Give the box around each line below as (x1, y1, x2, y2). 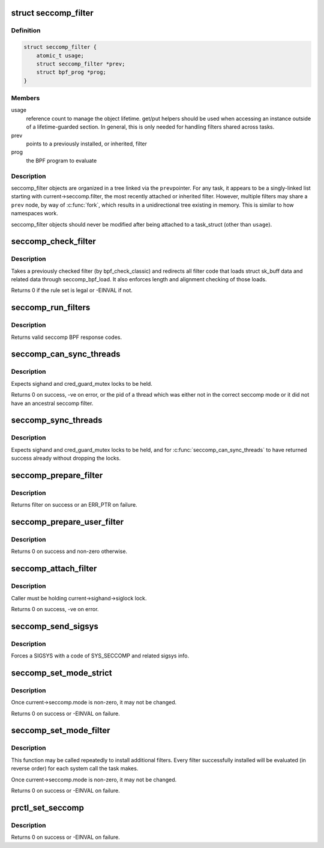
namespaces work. (11, 210, 58, 217)
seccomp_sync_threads (11, 415, 103, 426)
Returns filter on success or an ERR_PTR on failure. (11, 501, 137, 508)
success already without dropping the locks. (11, 454, 121, 462)
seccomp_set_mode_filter (11, 725, 110, 736)
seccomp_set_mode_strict (11, 668, 112, 678)
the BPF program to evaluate (26, 157, 97, 164)
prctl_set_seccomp (11, 802, 84, 813)
